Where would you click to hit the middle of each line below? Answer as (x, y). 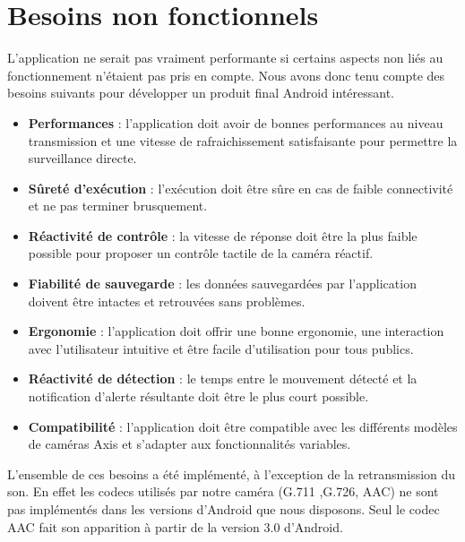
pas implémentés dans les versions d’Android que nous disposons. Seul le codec (224, 509)
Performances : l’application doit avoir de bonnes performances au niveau (236, 122)
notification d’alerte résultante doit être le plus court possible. (198, 396)
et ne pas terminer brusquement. (118, 206)
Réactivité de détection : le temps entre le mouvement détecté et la (223, 379)
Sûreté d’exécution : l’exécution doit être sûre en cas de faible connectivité (241, 188)
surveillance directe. (82, 158)
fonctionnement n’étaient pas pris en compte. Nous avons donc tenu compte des (226, 75)
